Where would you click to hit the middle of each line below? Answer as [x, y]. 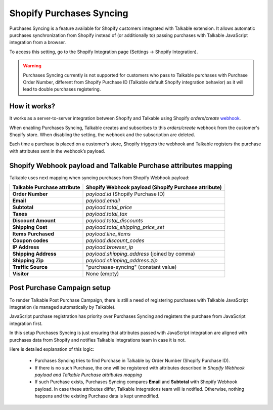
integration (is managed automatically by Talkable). [62, 307]
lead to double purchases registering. [62, 89]
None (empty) [103, 274]
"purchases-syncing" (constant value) [131, 267]
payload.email [103, 201]
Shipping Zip [28, 261]
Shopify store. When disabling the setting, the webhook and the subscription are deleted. [102, 135]
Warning [32, 66]
